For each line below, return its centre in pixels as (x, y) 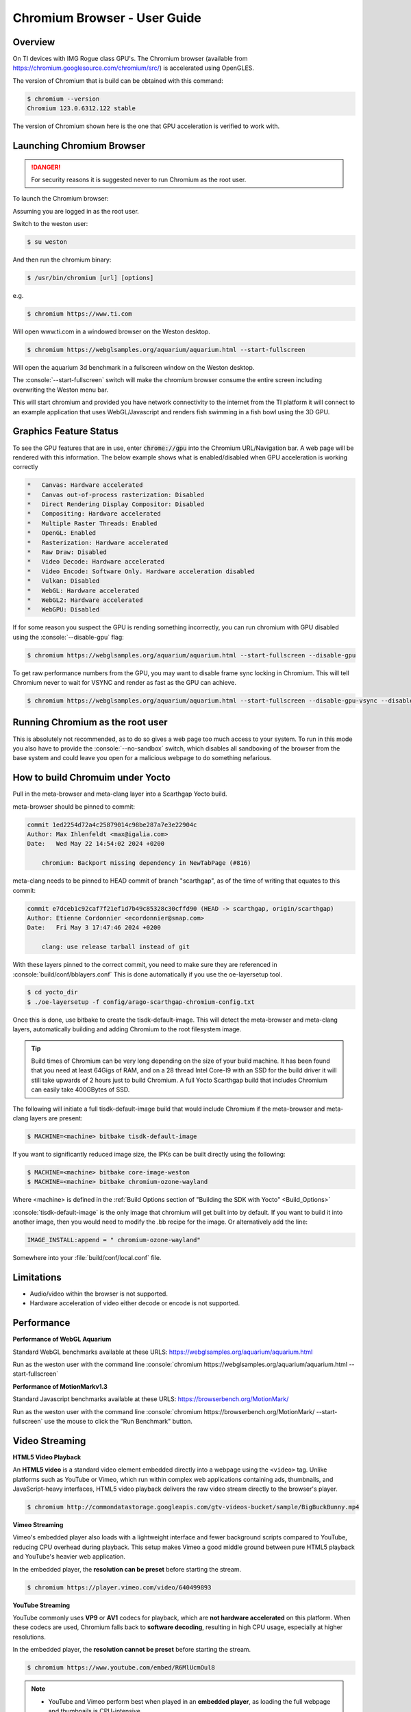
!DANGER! (46, 167)
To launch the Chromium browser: (61, 199)
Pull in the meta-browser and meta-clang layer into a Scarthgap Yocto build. (120, 794)
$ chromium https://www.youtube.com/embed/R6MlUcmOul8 (121, 1668)
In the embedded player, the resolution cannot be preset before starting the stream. (132, 1650)
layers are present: (56, 1118)
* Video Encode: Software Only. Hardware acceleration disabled (141, 571)
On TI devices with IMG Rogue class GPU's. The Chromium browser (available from (130, 59)
